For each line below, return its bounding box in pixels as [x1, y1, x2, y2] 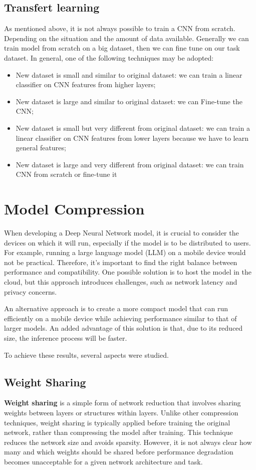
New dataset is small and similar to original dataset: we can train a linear [16, 69, 242, 80]
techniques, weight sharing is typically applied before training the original [4, 417, 230, 427]
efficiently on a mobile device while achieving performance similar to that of [4, 313, 237, 323]
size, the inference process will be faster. [4, 332, 127, 343]
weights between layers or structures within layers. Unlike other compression [4, 407, 238, 417]
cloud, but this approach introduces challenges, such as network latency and [4, 277, 237, 287]
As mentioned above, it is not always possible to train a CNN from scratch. [4, 23, 235, 34]
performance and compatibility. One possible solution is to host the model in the [4, 267, 251, 277]
